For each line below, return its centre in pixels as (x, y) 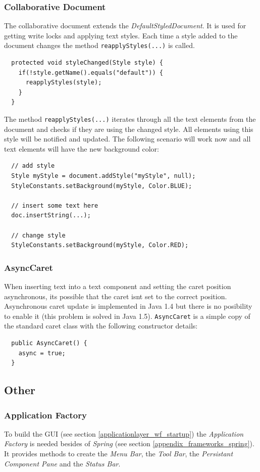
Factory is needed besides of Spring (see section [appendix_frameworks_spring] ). (129, 443)
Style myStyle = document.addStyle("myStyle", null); (103, 176)
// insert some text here (55, 205)
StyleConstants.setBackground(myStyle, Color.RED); (100, 245)
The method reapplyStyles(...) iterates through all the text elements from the (130, 119)
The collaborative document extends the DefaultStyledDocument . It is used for (125, 26)
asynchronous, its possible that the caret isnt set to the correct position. (116, 296)
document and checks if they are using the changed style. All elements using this (129, 129)
